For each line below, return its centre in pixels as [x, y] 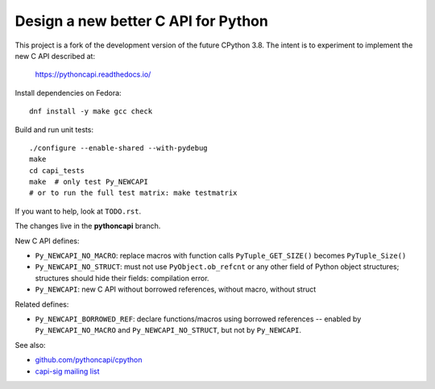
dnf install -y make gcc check [91, 112]
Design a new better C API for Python [142, 21]
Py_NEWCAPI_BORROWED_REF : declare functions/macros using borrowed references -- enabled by [198, 319]
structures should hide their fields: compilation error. [122, 278]
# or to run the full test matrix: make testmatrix [133, 193]
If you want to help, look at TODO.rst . [78, 211]
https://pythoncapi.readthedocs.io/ [93, 74]
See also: [30, 345]
